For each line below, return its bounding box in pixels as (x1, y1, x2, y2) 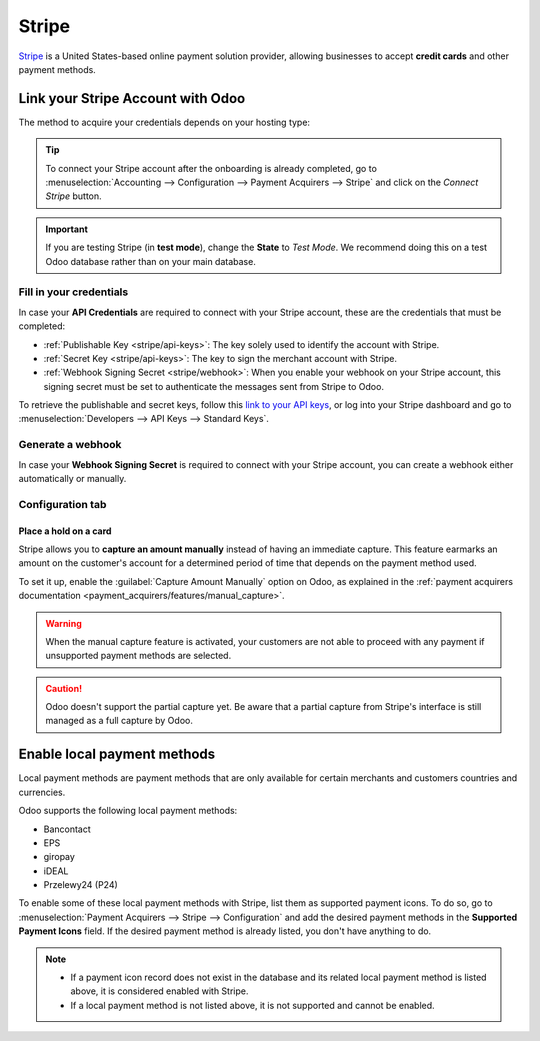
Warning (45, 617, 82, 629)
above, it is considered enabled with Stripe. (70, 985, 249, 997)
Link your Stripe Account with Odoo (18, 90, 246, 107)
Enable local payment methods (18, 746, 216, 763)
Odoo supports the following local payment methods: (18, 805, 238, 817)
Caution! (45, 682, 83, 694)
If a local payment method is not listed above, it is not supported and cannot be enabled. (70, 999, 435, 1011)
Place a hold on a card (18, 525, 112, 537)
